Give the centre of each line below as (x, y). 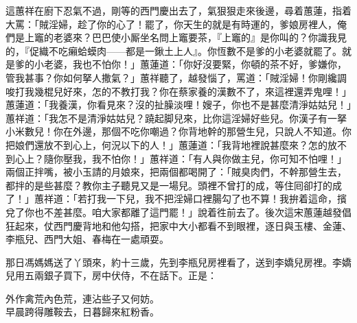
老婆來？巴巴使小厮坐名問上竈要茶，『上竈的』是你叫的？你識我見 (200, 37)
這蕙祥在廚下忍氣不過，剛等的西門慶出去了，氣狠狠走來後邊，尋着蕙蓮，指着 (178, 10)
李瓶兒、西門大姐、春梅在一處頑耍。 (87, 239)
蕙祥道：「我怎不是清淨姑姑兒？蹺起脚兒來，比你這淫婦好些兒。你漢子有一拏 (176, 118)
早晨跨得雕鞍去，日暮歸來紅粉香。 (82, 312)
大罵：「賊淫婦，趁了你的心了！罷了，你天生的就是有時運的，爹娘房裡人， (171, 24)
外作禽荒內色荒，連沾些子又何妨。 (82, 298)
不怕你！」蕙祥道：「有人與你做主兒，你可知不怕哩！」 (224, 158)
